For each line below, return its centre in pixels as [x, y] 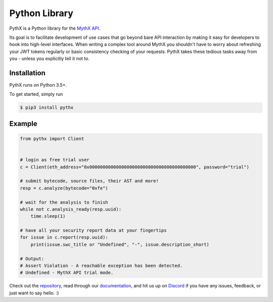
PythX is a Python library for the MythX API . [55, 28]
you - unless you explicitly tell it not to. [49, 58]
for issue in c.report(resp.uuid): [64, 237]
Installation [27, 73]
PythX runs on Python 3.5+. [38, 85]
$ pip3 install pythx [47, 108]
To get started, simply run [36, 94]
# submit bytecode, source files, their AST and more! [89, 181]
